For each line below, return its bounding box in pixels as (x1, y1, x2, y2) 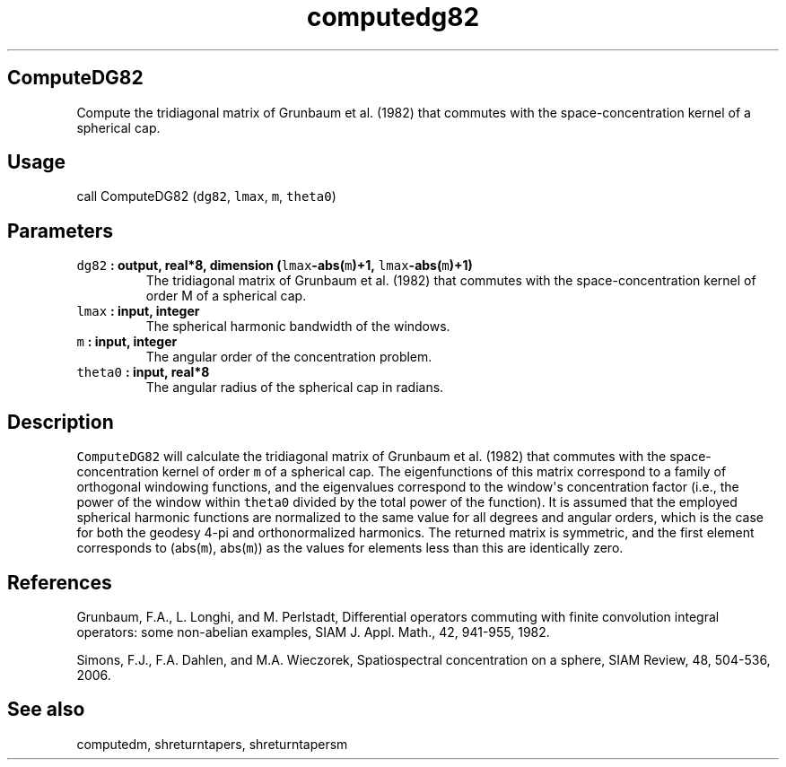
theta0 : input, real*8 (76, 364, 210, 380)
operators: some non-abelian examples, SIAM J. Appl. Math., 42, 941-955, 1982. (76, 623, 550, 640)
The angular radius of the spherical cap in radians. (145, 379, 444, 396)
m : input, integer (76, 334, 178, 350)
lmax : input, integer (76, 303, 200, 319)
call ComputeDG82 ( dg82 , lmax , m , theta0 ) (76, 188, 336, 205)
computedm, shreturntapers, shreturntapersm (76, 736, 348, 752)
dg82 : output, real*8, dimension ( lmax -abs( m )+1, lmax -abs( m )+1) (76, 257, 473, 274)
